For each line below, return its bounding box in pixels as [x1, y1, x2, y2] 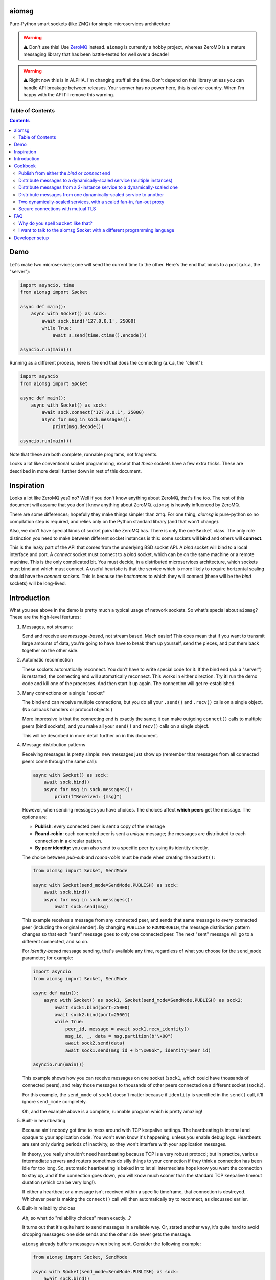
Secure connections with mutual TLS [18, 206, 96, 212]
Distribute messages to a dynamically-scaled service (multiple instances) [18, 177, 173, 183]
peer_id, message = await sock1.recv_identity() [65, 1026, 190, 1032]
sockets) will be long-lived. [9, 580, 66, 586]
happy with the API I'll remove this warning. [23, 92, 114, 98]
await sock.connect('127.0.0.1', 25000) [41, 410, 145, 415]
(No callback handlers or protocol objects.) [22, 707, 112, 713]
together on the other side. [22, 647, 79, 653]
